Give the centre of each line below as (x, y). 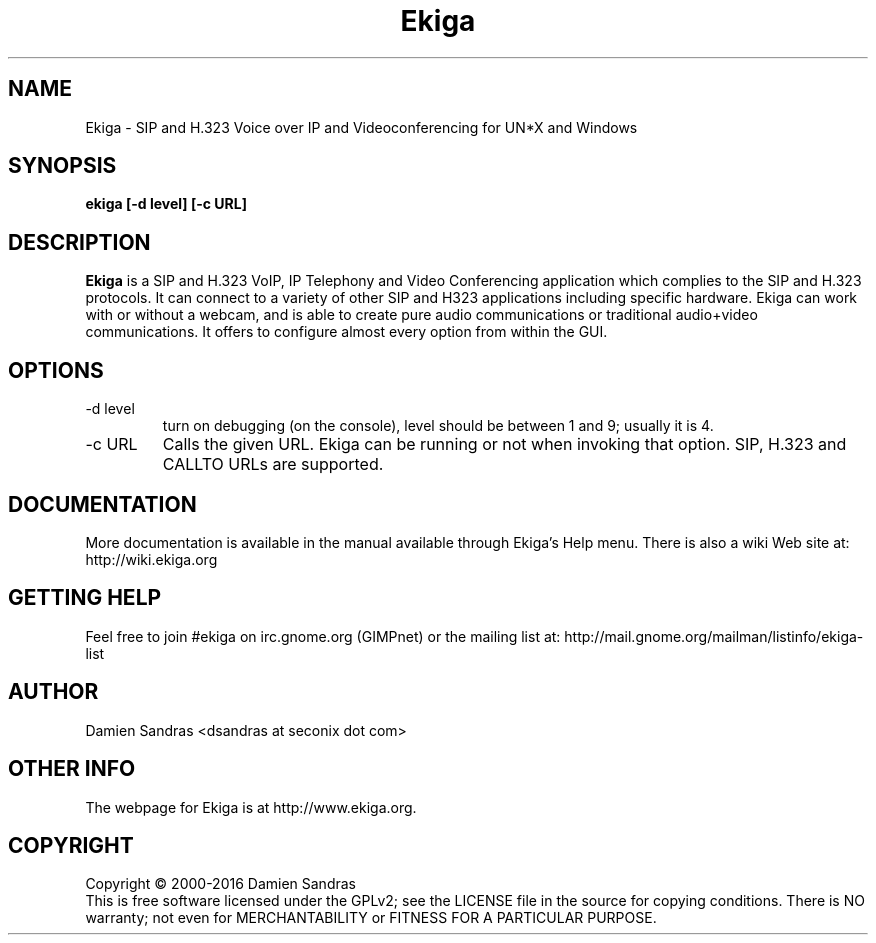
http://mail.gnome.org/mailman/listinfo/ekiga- (714, 636)
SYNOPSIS (62, 166)
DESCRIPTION (79, 242)
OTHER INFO (72, 769)
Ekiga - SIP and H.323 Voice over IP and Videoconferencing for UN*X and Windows (361, 127)
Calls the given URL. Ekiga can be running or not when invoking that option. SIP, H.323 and (504, 444)
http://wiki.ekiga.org (151, 559)
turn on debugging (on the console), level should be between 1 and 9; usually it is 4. (438, 426)
